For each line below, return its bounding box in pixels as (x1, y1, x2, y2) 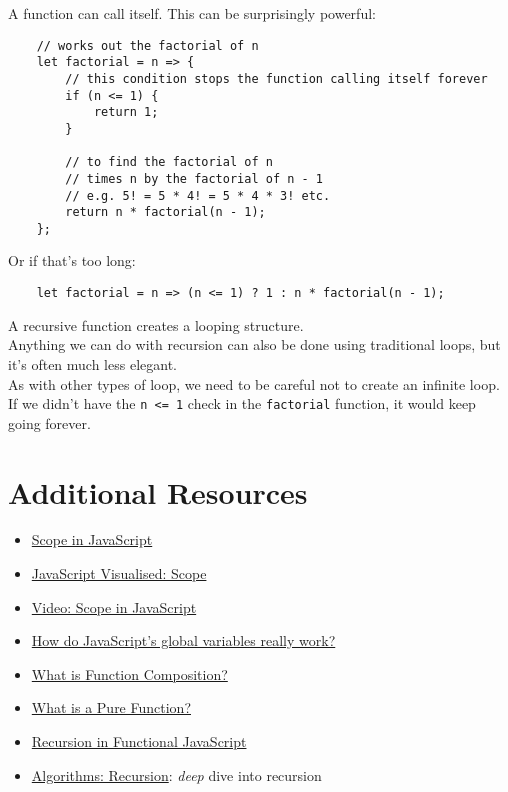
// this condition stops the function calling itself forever (65, 71, 488, 86)
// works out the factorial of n (36, 38, 259, 53)
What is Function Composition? (31, 663, 228, 684)
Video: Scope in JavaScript (31, 596, 197, 617)
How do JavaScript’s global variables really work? (31, 630, 336, 651)
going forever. (8, 412, 91, 433)
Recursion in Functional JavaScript (31, 731, 247, 752)
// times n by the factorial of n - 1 (65, 171, 323, 186)
